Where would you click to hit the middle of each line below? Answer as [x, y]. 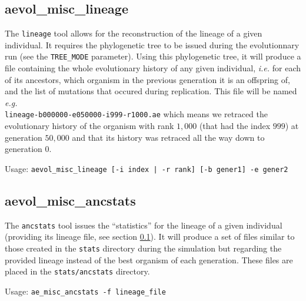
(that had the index [235, 126]
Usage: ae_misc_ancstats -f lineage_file [85, 291]
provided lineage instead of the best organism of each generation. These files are [149, 259]
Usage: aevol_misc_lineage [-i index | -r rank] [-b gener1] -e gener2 [147, 168]
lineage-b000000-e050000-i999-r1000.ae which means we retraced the [136, 114]
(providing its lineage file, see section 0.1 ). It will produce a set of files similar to [150, 236]
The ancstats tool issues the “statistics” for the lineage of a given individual [144, 225]
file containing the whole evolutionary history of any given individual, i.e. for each [153, 68]
